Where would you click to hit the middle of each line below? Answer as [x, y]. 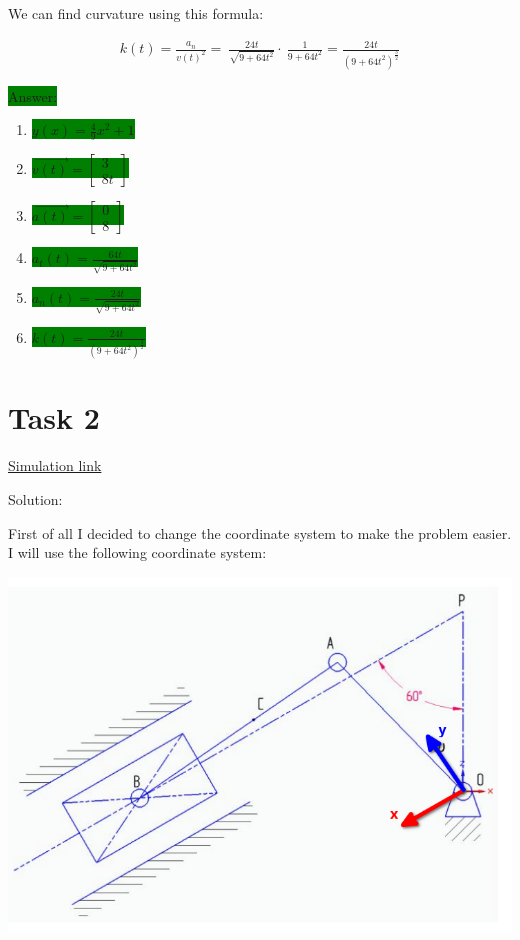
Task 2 [54, 417]
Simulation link [55, 465]
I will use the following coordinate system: [137, 552]
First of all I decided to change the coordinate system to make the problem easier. [260, 532]
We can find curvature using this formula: [136, 13]
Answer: [33, 95]
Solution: [35, 498]
